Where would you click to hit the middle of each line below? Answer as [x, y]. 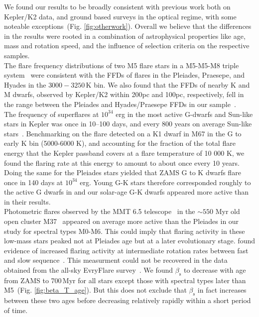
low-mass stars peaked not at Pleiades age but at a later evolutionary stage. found [129, 241]
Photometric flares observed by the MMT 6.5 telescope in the [100, 211]
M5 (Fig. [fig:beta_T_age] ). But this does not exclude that [95, 290]
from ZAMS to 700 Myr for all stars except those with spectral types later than [125, 280]
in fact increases [222, 290]
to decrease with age [215, 270]
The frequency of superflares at [52, 114]
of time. [16, 310]
